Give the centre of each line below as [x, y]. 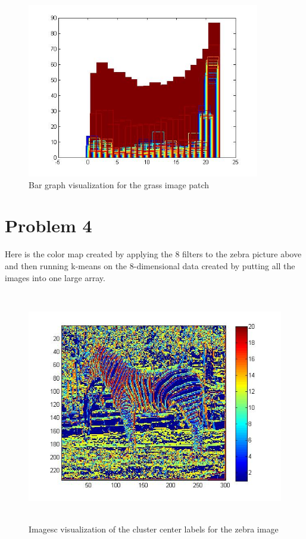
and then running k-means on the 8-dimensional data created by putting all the [150, 265]
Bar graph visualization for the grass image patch [119, 184]
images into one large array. [55, 277]
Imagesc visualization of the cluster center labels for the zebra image [154, 529]
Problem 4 [49, 225]
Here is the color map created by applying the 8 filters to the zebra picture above [153, 254]
